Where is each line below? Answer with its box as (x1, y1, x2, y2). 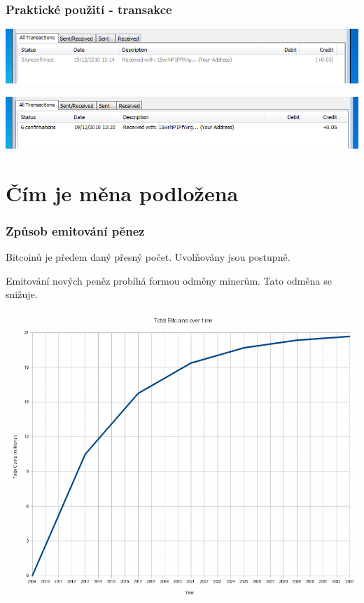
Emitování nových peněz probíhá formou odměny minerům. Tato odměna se (6, 273, 332, 287)
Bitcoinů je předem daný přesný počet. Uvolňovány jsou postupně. (6, 249, 290, 264)
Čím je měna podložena (6, 178, 239, 207)
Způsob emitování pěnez (6, 222, 145, 239)
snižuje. (6, 287, 38, 301)
